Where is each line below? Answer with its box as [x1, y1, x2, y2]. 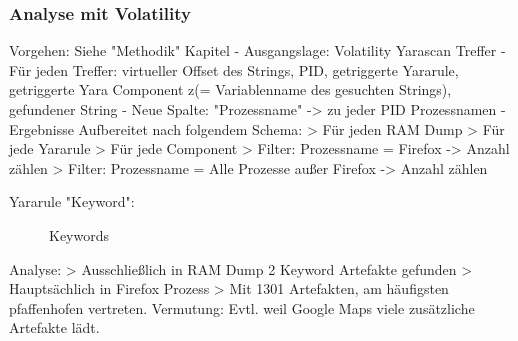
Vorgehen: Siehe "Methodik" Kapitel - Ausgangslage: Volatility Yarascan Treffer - [9, 40, 506, 61]
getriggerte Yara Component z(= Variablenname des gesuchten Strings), [9, 79, 452, 100]
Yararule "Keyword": [9, 191, 135, 212]
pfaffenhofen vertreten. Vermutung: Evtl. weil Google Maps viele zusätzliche [9, 297, 475, 318]
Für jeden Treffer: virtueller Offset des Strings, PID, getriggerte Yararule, [9, 59, 459, 80]
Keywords [49, 224, 110, 245]
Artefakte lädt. [9, 317, 100, 338]
